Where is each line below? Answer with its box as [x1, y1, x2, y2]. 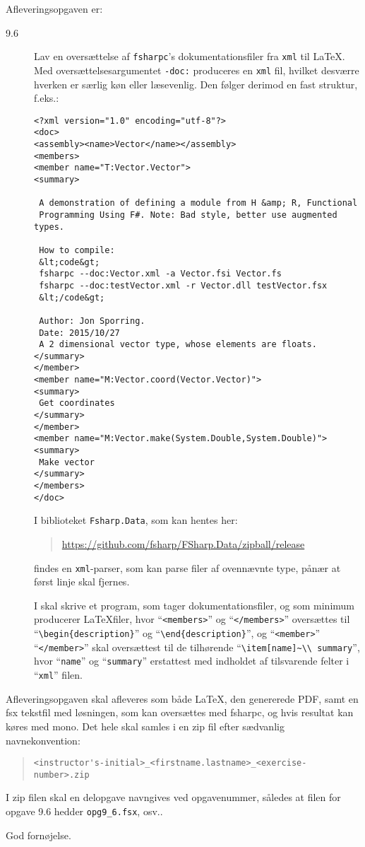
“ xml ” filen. [34, 667, 83, 682]
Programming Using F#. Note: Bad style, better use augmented [39, 209, 337, 220]
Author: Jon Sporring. [39, 315, 145, 326]
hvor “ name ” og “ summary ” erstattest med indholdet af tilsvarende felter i [34, 653, 349, 668]
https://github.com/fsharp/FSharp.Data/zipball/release [61, 537, 305, 551]
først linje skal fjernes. [34, 574, 130, 589]
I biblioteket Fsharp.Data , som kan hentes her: [34, 513, 238, 527]
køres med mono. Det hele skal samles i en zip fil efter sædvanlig [6, 718, 285, 733]
